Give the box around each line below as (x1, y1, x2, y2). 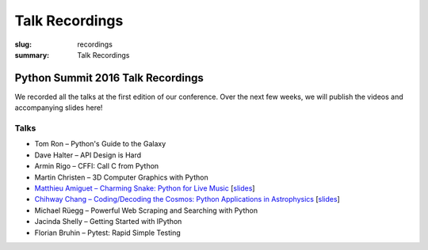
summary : (14, 50, 50, 59)
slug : (14, 40, 32, 49)
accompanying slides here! (14, 103, 103, 112)
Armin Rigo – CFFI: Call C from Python (34, 161, 159, 171)
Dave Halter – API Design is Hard (34, 150, 142, 160)
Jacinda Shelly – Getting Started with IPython (34, 217, 182, 226)
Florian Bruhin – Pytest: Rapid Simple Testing (34, 228, 182, 237)
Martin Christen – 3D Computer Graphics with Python (34, 172, 209, 182)
